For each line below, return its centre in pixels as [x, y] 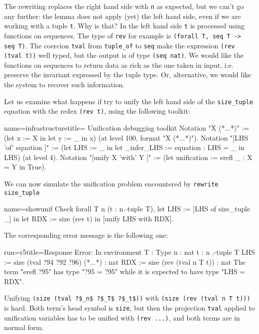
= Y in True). [25, 167]
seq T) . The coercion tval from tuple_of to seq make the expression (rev [120, 45]
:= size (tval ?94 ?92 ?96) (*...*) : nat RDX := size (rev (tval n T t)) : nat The [125, 261]
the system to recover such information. [65, 84]
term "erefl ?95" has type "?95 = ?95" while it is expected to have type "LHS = [125, 271]
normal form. [24, 327]
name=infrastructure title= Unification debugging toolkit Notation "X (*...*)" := [127, 127]
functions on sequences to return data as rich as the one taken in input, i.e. [119, 65]
